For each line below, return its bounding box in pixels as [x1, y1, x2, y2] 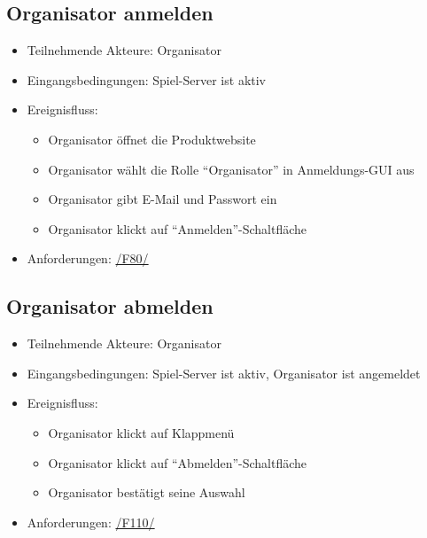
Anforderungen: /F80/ [27, 249, 149, 268]
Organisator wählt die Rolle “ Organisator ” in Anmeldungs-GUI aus [48, 160, 415, 178]
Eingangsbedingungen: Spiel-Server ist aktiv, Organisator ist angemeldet [27, 363, 421, 382]
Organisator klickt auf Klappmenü [48, 423, 235, 441]
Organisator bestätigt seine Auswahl [48, 483, 245, 502]
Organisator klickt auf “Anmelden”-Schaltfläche [48, 219, 307, 238]
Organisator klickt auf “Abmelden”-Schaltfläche [48, 453, 307, 472]
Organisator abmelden [6, 292, 213, 320]
